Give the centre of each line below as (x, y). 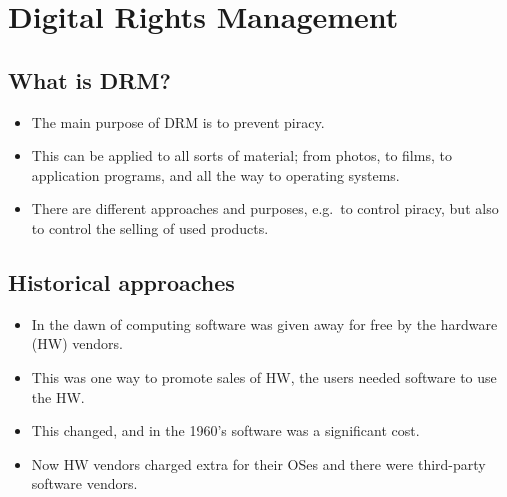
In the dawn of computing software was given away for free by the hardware (264, 323)
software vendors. (84, 483)
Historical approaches (121, 281)
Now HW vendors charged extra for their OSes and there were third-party (258, 463)
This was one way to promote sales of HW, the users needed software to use (264, 376)
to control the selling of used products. (150, 227)
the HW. (58, 396)
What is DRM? (89, 79)
